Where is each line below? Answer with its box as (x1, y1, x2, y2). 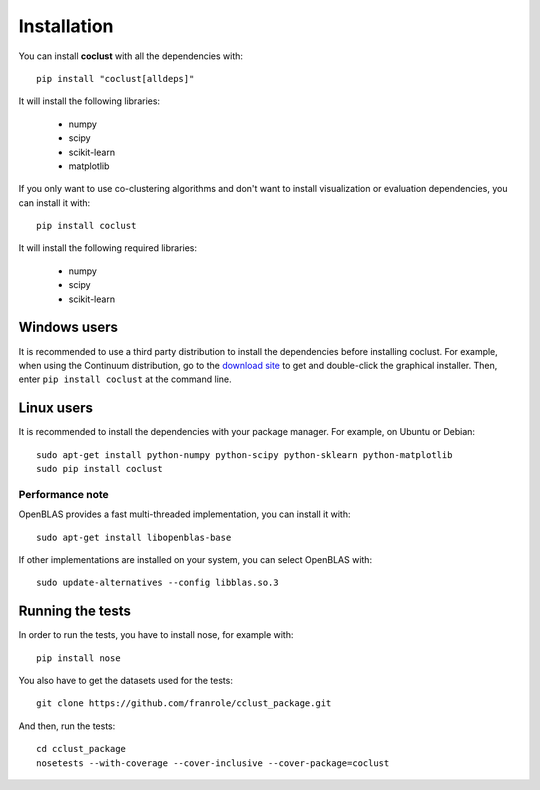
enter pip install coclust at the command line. (18, 373, 232, 385)
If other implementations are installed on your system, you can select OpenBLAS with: (18, 553, 373, 565)
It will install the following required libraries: (18, 242, 198, 254)
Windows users (18, 319, 119, 336)
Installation (18, 15, 114, 37)
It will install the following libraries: (18, 95, 160, 107)
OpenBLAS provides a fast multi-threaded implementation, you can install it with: (18, 508, 351, 520)
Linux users (18, 400, 94, 417)
